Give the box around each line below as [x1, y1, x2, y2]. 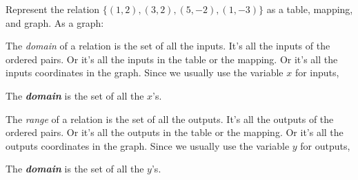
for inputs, [295, 65, 339, 80]
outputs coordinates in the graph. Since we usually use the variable [6, 138, 290, 153]
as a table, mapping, [266, 2, 353, 16]
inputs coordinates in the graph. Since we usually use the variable [6, 65, 284, 80]
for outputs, [300, 138, 350, 153]
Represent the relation [6, 2, 100, 16]
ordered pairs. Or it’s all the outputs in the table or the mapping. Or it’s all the [6, 125, 344, 139]
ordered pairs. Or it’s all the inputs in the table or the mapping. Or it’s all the [6, 52, 338, 66]
